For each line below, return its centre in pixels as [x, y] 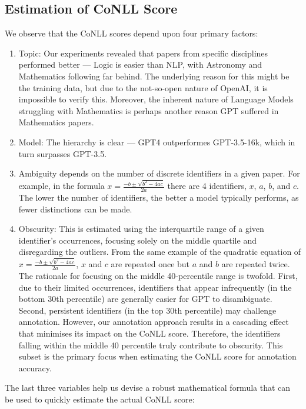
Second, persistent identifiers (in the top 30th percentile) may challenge [147, 310]
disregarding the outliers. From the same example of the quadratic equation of [160, 252]
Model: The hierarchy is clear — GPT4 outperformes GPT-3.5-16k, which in [157, 142]
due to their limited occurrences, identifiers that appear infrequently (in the [155, 287]
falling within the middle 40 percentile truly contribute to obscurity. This [151, 345]
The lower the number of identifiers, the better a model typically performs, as [159, 197]
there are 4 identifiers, [207, 186]
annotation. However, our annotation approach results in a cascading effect [154, 322]
